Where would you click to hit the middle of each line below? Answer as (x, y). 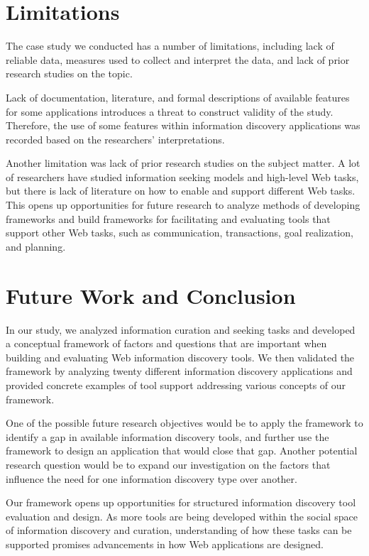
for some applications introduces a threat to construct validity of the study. (170, 111)
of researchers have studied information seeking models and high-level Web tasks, (182, 176)
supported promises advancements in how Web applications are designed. (165, 544)
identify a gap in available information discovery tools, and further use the (167, 436)
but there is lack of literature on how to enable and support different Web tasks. (181, 191)
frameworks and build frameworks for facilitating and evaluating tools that (168, 218)
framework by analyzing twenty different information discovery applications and (179, 371)
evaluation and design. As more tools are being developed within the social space (182, 516)
